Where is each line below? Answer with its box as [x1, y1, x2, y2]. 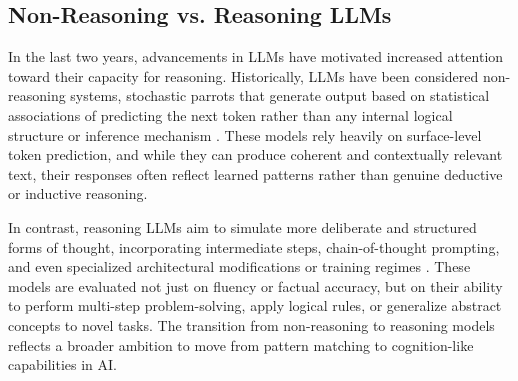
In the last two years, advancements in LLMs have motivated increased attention [8, 46, 504, 67]
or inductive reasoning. [8, 183, 148, 204]
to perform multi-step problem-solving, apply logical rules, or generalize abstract [8, 295, 502, 316]
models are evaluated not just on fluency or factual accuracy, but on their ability [8, 275, 503, 296]
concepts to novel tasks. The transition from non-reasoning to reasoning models [8, 314, 495, 335]
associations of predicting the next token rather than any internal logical [8, 104, 453, 125]
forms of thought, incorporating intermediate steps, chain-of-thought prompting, [8, 236, 500, 257]
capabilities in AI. [8, 354, 117, 375]
